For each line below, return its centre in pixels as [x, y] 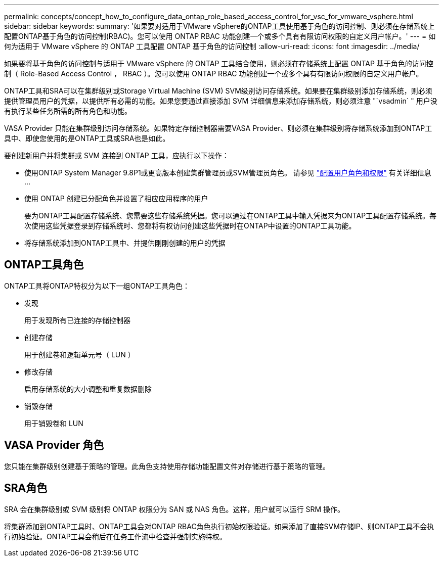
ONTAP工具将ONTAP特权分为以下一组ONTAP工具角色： [97, 286]
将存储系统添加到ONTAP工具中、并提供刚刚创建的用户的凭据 [125, 243]
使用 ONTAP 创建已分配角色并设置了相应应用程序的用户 [116, 198]
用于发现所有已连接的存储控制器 [77, 320]
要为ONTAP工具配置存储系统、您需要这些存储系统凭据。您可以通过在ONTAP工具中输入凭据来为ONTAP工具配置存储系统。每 [231, 216]
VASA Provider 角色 [54, 445]
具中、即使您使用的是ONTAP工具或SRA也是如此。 [87, 138]
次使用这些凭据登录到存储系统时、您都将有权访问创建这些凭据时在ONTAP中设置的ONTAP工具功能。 [190, 226]
